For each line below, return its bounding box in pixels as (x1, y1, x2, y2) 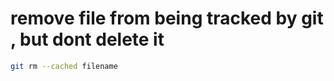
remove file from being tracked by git (10, 7, 324, 30)
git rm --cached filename (10, 61, 118, 71)
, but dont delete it (10, 28, 165, 51)
